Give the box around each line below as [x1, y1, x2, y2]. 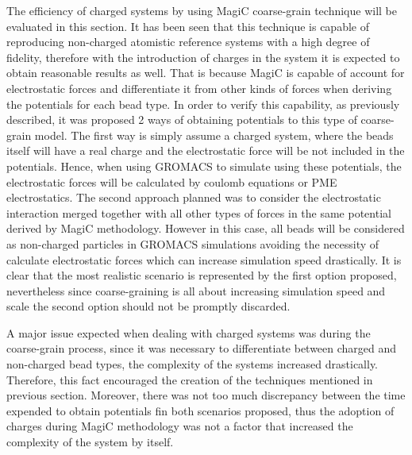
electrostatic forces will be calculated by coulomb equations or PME [6, 173, 337, 190]
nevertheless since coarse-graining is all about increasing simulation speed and [6, 282, 386, 299]
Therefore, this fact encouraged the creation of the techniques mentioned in [6, 371, 373, 388]
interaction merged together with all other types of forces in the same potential [6, 204, 391, 221]
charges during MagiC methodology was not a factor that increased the [6, 418, 353, 434]
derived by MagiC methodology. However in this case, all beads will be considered [6, 220, 405, 237]
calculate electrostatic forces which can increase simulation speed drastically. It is [6, 251, 402, 268]
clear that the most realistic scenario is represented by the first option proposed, [6, 267, 397, 283]
